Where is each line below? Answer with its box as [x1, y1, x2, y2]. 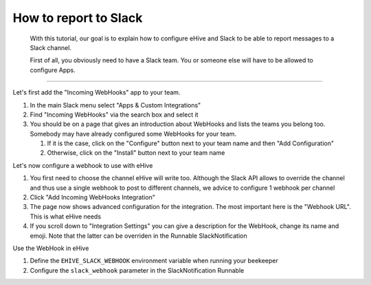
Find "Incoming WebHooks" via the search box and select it [30, 110, 199, 119]
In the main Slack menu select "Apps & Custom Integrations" [30, 101, 201, 109]
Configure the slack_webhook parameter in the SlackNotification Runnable [30, 266, 245, 274]
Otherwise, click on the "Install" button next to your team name [47, 149, 225, 157]
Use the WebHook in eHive [12, 244, 89, 252]
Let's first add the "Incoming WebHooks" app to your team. [12, 88, 181, 97]
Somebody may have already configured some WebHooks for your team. [30, 129, 237, 138]
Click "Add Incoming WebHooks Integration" [30, 193, 156, 201]
